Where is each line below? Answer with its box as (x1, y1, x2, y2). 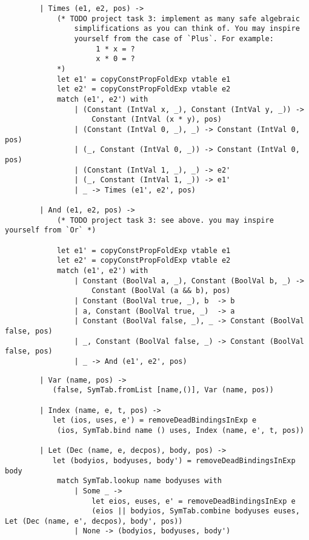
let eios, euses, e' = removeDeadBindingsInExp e (91, 496, 296, 505)
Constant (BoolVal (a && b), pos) (91, 286, 231, 295)
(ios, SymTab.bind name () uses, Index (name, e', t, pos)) (56, 426, 304, 435)
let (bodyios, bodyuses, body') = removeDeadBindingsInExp (52, 456, 296, 465)
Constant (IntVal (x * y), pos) (91, 115, 222, 124)
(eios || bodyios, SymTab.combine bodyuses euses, (91, 507, 300, 516)
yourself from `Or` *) (5, 226, 96, 235)
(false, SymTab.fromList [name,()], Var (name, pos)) (52, 386, 274, 395)
